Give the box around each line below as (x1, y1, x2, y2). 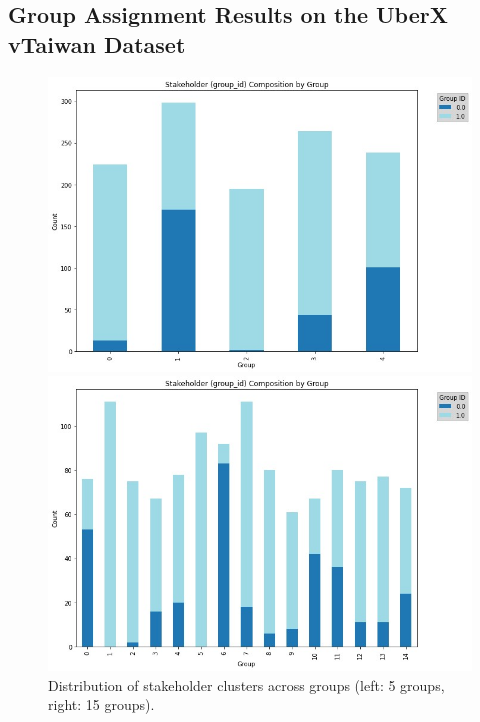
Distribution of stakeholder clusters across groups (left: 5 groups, (48, 674, 445, 695)
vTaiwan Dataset (8, 28, 186, 59)
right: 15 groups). (48, 694, 155, 715)
